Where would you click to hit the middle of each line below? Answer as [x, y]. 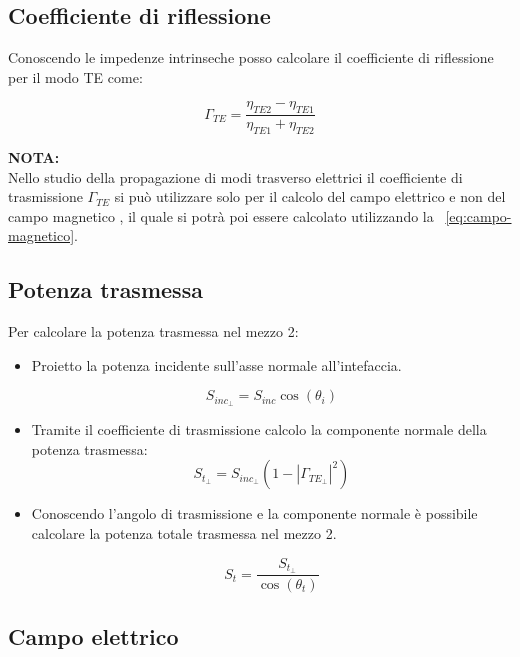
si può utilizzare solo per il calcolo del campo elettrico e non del [310, 196]
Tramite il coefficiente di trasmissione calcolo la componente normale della [259, 429]
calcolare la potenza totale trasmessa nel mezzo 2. [184, 533]
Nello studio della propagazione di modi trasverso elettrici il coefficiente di [235, 176]
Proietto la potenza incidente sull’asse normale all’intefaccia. [216, 364]
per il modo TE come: [75, 76]
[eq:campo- [478, 215]
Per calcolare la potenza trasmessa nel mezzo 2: [153, 331]
